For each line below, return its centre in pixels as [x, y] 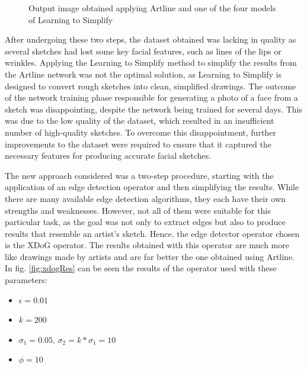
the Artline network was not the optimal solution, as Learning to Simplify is [143, 74]
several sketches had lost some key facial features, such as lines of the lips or [143, 51]
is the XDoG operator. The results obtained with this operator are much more [147, 245]
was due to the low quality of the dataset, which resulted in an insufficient [140, 121]
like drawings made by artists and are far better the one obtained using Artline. [150, 256]
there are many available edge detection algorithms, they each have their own [145, 198]
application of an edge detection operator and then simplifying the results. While [152, 187]
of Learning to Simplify [71, 19]
